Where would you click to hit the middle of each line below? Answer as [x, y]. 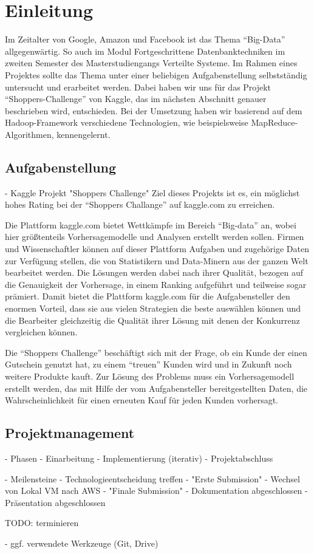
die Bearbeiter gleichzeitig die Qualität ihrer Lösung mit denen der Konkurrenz [152, 320]
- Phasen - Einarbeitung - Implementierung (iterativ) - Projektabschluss [139, 458]
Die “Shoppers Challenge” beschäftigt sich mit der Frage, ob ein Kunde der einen [156, 352]
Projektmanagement [70, 433]
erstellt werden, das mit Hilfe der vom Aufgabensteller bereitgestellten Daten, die [156, 388]
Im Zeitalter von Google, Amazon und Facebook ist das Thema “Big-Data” [145, 39]
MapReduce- [275, 122]
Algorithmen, [29, 134]
